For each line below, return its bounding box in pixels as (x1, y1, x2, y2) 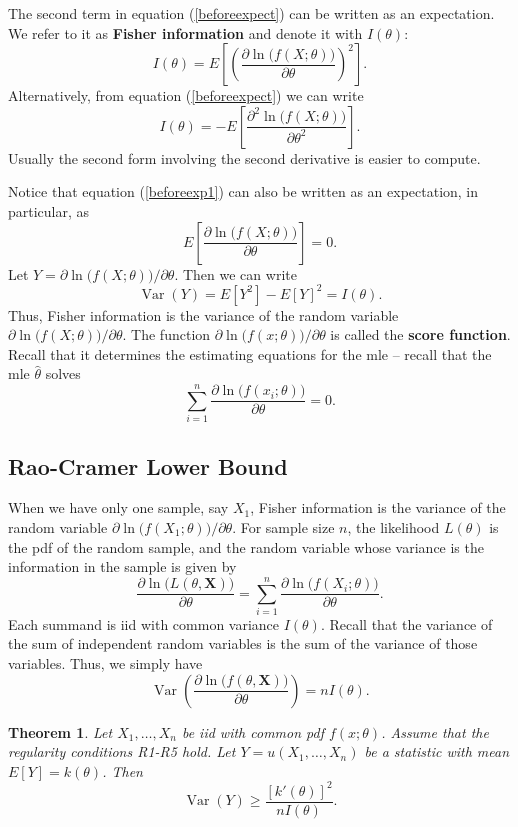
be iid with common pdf (181, 721, 324, 742)
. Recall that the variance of (320, 613, 493, 634)
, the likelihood (347, 516, 440, 537)
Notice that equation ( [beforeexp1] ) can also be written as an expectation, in (8, 181, 479, 202)
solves (45, 363, 81, 384)
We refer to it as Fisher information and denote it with (8, 22, 363, 43)
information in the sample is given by (8, 556, 237, 577)
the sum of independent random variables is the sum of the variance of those (8, 633, 478, 654)
